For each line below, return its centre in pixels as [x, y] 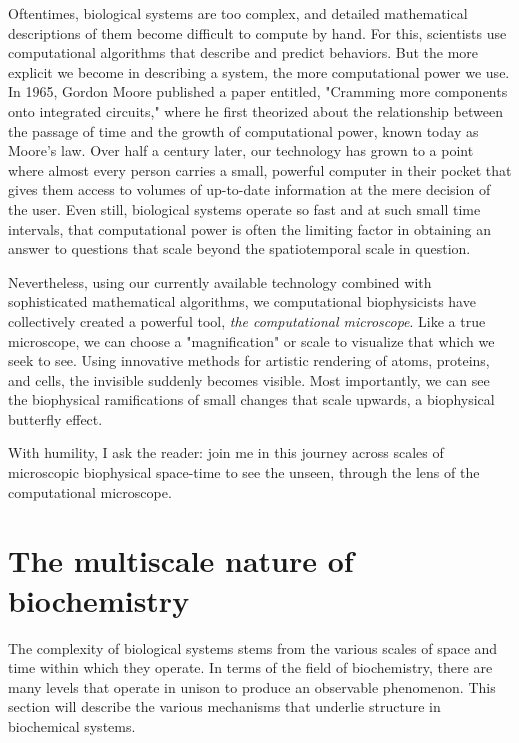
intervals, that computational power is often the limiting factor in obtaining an [249, 228]
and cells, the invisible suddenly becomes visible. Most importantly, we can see [249, 379]
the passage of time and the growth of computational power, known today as [243, 130]
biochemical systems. [72, 725]
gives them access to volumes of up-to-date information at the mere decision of [249, 189]
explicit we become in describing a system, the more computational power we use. [259, 71]
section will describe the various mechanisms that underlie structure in [224, 706]
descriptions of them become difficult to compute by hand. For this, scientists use [257, 32]
